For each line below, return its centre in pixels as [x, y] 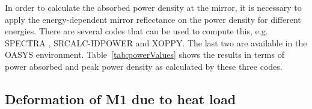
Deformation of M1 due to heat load [121, 98]
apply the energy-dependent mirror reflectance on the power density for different [153, 19]
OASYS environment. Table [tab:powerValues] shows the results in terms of [145, 54]
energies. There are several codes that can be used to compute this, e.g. [136, 31]
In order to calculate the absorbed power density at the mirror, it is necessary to [153, 7]
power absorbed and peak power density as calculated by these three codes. [144, 66]
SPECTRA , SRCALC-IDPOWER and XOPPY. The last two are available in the [156, 42]
